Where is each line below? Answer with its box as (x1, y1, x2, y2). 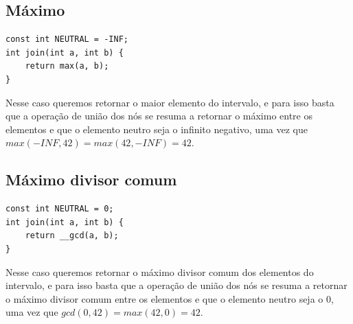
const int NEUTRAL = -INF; (5, 34, 128, 45)
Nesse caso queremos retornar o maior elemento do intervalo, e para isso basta (5, 95, 334, 109)
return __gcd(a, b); (25, 231, 119, 241)
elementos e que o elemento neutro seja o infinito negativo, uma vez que (5, 121, 308, 136)
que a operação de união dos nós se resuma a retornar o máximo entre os (5, 108, 313, 123)
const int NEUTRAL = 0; (5, 204, 114, 214)
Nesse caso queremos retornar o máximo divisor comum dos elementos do (5, 264, 314, 279)
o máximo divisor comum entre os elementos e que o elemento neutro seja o (5, 291, 323, 305)
